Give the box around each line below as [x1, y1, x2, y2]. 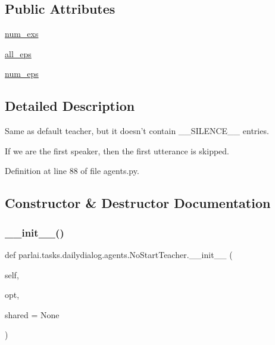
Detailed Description [5, 97, 135, 115]
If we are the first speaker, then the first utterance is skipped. [5, 144, 230, 157]
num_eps [5, 67, 39, 80]
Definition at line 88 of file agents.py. [5, 164, 139, 177]
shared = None [5, 308, 60, 321]
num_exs [5, 27, 39, 40]
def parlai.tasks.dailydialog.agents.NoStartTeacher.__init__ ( [5, 248, 233, 260]
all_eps [5, 47, 32, 60]
